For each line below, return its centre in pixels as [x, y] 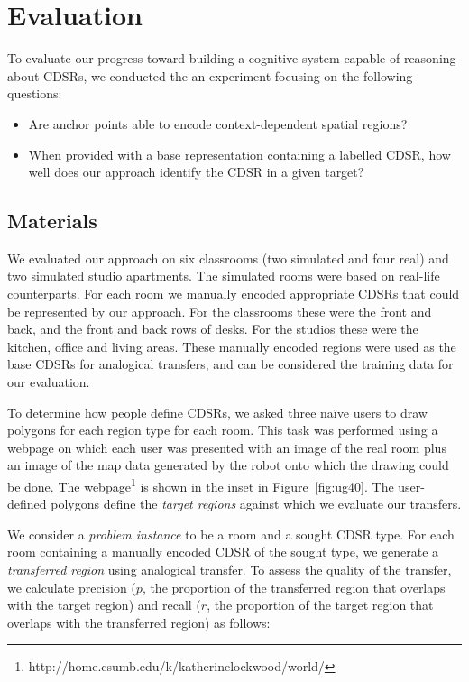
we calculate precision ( [72, 587]
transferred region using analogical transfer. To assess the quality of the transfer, [230, 570]
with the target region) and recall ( [104, 605]
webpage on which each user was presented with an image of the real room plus [227, 447]
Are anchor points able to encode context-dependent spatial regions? [218, 123]
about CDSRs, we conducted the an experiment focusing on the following [210, 75]
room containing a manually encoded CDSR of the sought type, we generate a [223, 552]
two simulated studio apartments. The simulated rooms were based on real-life [224, 276]
